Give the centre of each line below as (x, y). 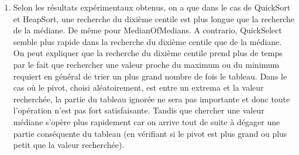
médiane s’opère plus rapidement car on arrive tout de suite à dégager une (147, 121)
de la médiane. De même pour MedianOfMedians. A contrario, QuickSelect (147, 30)
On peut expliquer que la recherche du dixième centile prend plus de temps (148, 53)
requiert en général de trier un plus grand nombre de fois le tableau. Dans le (150, 76)
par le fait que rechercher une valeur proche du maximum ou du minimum (146, 64)
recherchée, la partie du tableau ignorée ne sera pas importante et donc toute (152, 99)
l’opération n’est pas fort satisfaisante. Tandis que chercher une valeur (139, 110)
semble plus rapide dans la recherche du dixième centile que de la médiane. (147, 41)
